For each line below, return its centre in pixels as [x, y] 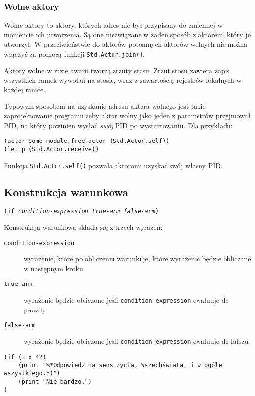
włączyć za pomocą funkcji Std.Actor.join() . [74, 54]
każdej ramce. [25, 89]
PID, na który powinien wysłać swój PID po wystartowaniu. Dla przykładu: [118, 125]
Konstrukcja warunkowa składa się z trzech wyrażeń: [83, 227]
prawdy [35, 309]
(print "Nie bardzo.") [55, 382]
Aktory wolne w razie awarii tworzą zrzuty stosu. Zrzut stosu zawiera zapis [117, 70]
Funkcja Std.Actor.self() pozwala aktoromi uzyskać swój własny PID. [113, 165]
